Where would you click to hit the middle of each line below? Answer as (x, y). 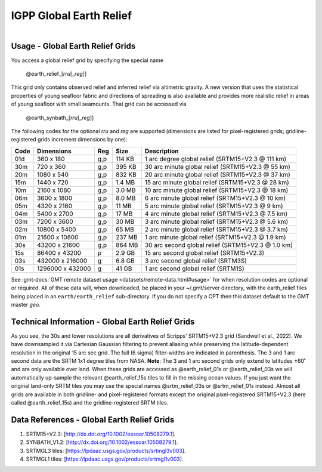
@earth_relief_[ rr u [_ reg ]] (56, 74)
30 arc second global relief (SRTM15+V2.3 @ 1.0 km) (219, 245)
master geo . (26, 304)
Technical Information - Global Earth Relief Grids (103, 321)
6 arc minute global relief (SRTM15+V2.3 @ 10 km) (215, 198)
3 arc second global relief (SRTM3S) (196, 261)
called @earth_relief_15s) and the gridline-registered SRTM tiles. (90, 402)
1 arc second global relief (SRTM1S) (194, 269)
